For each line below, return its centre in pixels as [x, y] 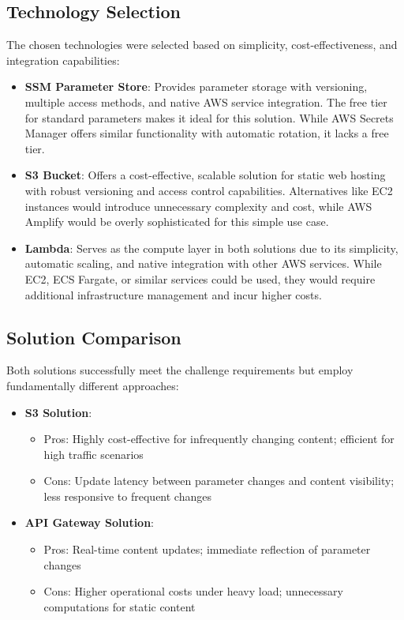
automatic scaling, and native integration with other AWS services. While [203, 263]
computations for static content [120, 606]
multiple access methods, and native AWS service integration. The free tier [206, 101]
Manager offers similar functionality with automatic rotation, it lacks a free [207, 133]
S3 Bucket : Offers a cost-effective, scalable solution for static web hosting [205, 175]
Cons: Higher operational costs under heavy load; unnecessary [193, 591]
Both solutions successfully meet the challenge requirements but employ [180, 370]
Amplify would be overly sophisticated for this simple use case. [177, 222]
